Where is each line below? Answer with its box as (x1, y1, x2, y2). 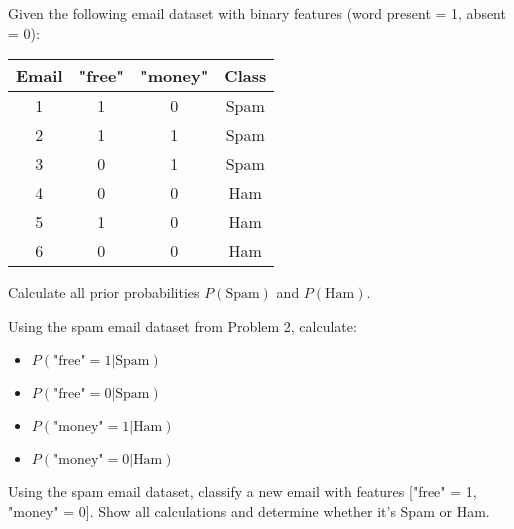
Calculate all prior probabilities (8, 282, 200, 303)
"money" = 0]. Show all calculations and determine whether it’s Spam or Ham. (8, 500, 490, 521)
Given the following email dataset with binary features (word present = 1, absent (8, 3, 506, 23)
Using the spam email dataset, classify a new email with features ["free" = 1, (8, 481, 477, 502)
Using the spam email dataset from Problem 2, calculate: (8, 315, 357, 336)
